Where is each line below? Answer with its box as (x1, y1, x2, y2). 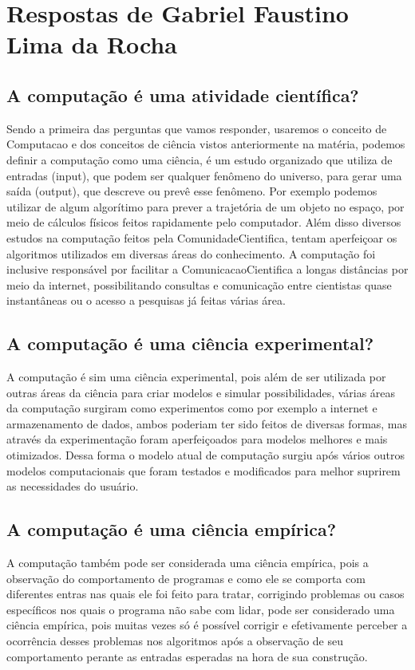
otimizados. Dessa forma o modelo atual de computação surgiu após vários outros (6, 447, 405, 463)
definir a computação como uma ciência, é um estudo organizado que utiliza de (6, 151, 393, 167)
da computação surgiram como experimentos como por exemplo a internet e (6, 400, 377, 416)
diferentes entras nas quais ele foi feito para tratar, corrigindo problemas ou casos (6, 585, 405, 602)
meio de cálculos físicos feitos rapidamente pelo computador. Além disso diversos (6, 214, 401, 231)
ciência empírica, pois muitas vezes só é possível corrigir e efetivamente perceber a (6, 617, 408, 633)
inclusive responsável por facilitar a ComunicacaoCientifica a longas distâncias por (6, 261, 409, 278)
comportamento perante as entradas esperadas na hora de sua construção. (6, 648, 368, 664)
